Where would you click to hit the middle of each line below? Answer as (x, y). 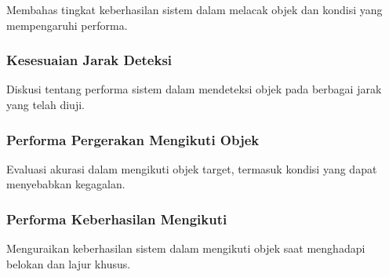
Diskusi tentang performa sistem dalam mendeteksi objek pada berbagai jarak (194, 89)
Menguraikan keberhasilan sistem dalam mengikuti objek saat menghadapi (186, 248)
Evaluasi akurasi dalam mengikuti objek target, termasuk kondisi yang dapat (192, 168)
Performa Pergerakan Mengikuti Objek (133, 139)
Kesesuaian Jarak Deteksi (89, 60)
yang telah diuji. (45, 104)
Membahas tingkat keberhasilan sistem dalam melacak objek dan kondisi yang (194, 9)
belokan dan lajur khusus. (69, 263)
